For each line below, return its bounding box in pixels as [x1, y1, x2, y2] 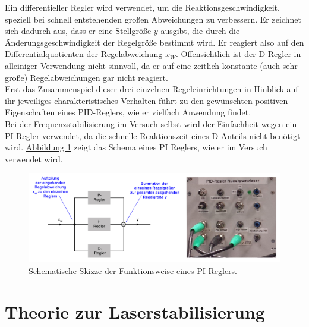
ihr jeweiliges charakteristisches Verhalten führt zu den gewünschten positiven [5, 94, 288, 106]
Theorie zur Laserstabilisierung [5, 299, 265, 323]
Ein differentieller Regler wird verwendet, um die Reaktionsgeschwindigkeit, [5, 1, 280, 13]
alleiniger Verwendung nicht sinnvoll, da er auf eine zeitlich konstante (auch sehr [5, 59, 298, 71]
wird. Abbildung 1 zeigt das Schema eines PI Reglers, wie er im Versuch [5, 141, 267, 153]
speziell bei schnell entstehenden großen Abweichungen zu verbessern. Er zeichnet [5, 12, 301, 25]
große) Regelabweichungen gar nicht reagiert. [5, 71, 168, 83]
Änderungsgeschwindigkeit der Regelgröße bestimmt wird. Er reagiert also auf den [5, 36, 304, 48]
